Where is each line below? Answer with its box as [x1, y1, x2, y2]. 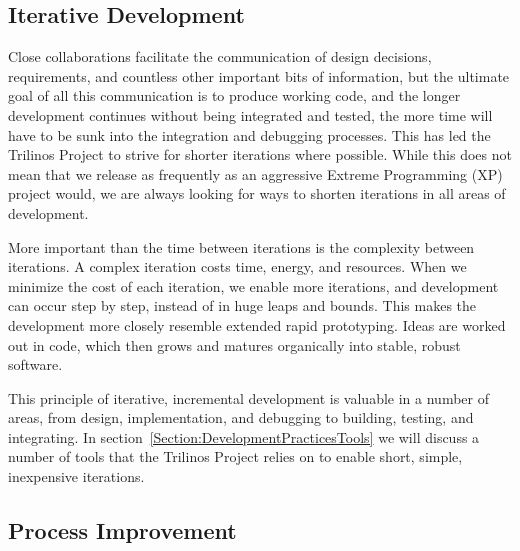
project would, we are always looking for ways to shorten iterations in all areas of [8, 183, 506, 204]
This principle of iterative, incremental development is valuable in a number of [8, 387, 489, 408]
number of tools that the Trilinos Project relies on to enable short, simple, [8, 446, 463, 467]
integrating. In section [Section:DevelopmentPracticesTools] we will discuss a [8, 426, 480, 447]
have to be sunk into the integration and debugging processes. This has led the [8, 124, 491, 145]
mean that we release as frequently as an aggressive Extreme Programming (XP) [8, 163, 503, 184]
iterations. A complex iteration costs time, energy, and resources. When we [8, 256, 467, 277]
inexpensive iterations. [8, 466, 145, 487]
